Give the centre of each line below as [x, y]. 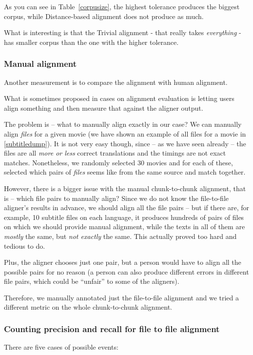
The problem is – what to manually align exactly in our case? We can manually [123, 124]
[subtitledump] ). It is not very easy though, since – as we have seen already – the [125, 143]
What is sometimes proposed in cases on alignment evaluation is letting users [119, 98]
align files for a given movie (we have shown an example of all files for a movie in [125, 133]
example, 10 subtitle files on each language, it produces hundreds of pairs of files [124, 217]
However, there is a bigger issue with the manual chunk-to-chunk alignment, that [125, 188]
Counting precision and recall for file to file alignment [112, 328]
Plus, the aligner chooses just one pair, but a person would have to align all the [123, 262]
